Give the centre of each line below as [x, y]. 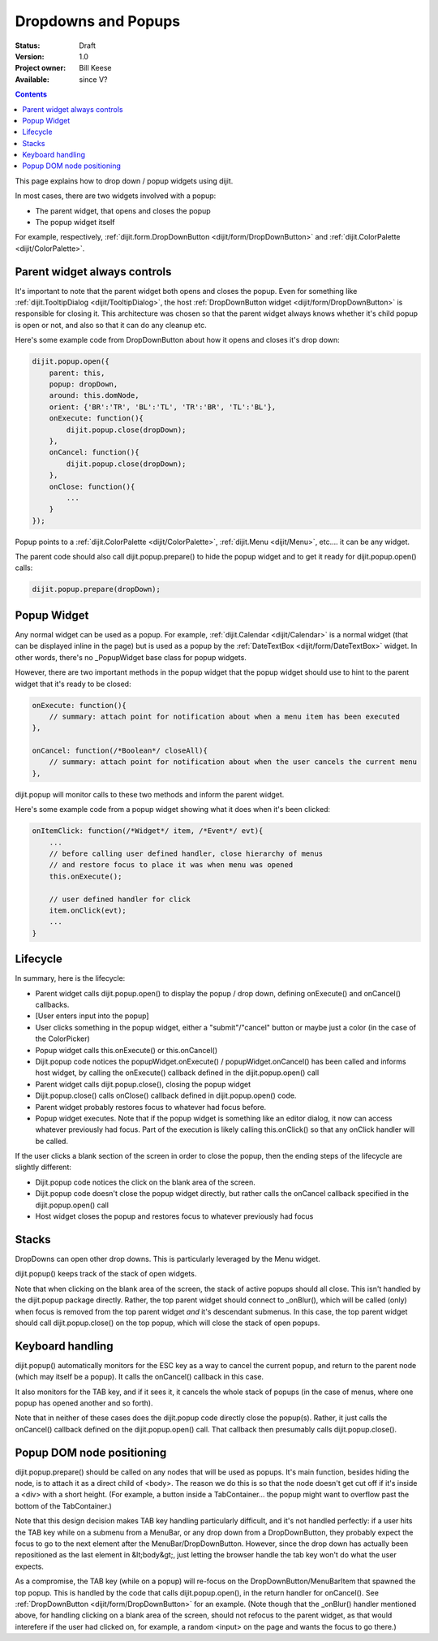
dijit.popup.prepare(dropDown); [97, 589]
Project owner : [41, 68]
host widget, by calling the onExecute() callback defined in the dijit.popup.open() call [177, 1073]
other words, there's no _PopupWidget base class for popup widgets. [131, 657]
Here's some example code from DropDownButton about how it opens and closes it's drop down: [177, 340]
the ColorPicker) [63, 1039]
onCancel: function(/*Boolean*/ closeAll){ [120, 751]
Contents [31, 94]
